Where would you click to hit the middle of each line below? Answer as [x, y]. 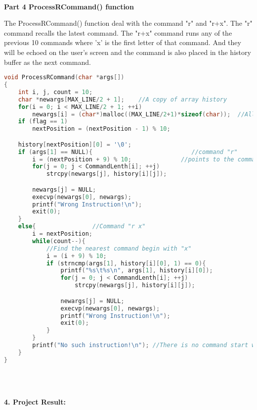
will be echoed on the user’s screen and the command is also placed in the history [128, 52]
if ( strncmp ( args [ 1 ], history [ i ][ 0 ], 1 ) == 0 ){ [126, 263]
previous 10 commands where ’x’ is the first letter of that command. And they [123, 42]
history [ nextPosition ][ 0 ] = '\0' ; [75, 144]
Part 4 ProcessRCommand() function [69, 6]
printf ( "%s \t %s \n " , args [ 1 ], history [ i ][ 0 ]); [137, 271]
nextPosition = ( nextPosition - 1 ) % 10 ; [101, 129]
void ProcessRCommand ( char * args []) [64, 77]
